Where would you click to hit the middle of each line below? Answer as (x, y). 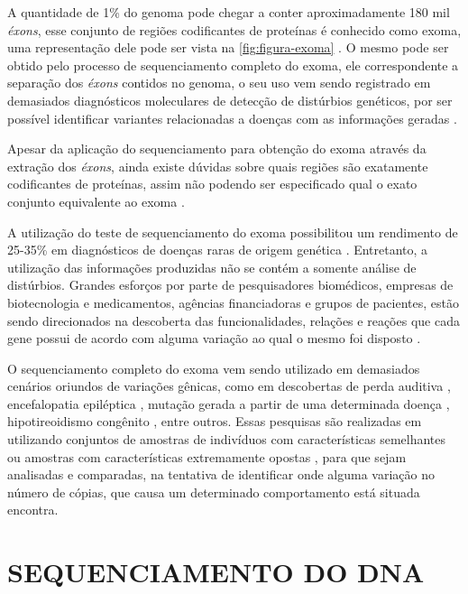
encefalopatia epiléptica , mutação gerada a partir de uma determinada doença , (229, 403)
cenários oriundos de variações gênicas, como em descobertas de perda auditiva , (229, 386)
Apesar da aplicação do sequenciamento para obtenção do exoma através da (217, 148)
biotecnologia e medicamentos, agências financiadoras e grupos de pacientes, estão (233, 302)
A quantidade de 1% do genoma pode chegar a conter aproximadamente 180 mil (229, 12)
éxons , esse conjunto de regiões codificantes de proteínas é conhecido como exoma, (234, 29)
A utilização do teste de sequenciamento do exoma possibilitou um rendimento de (233, 232)
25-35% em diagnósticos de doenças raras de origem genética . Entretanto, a (218, 250)
